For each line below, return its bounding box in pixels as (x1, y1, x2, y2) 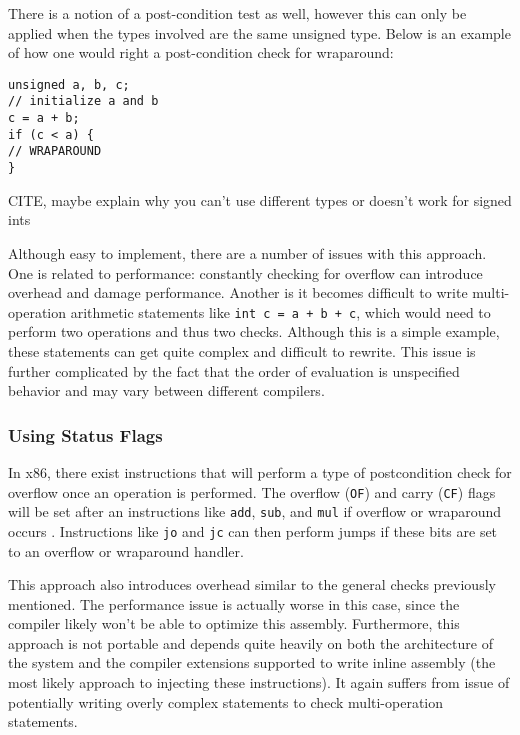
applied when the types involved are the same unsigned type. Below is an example (8, 22, 511, 43)
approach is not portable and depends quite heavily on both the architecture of (8, 632, 493, 653)
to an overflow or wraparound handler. (8, 540, 244, 561)
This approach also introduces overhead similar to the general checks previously (8, 574, 496, 595)
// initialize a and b (8, 94, 159, 109)
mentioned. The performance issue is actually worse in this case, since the (8, 593, 460, 614)
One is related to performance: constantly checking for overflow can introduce (8, 262, 483, 283)
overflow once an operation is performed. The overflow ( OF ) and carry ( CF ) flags (8, 481, 496, 502)
